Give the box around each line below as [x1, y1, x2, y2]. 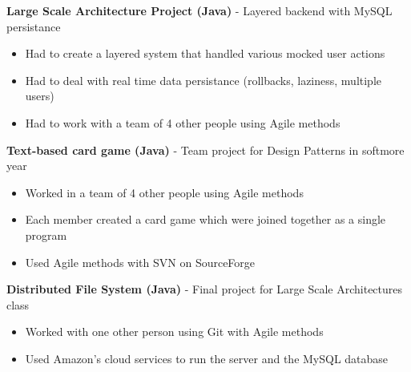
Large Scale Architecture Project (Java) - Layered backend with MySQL [6, 2, 393, 18]
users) [25, 87, 54, 104]
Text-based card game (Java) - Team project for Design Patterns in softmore [6, 141, 405, 158]
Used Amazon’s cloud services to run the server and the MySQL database [25, 350, 389, 366]
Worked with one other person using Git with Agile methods [25, 323, 324, 340]
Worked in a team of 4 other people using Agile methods [25, 184, 304, 200]
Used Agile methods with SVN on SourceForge [25, 253, 256, 270]
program [25, 226, 67, 243]
